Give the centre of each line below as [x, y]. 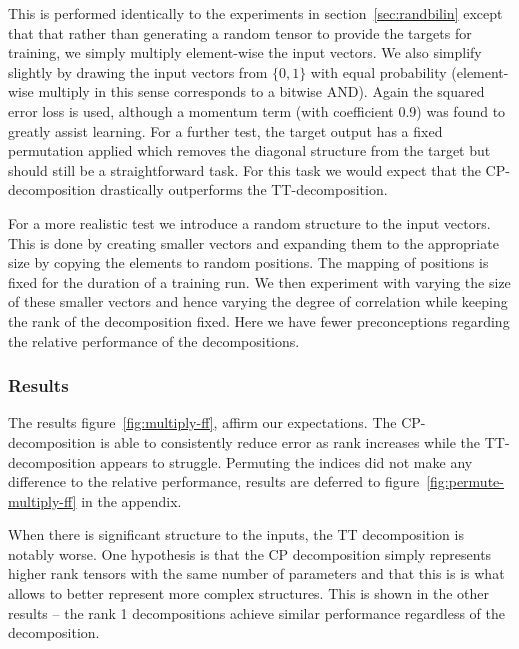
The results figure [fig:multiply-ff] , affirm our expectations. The [202, 422]
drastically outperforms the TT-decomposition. [244, 189]
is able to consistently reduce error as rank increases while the [290, 441]
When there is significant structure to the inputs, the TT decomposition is [236, 534]
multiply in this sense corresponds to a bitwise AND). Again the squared [261, 91]
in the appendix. [131, 500]
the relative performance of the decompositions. [154, 340]
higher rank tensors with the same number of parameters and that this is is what [256, 573]
